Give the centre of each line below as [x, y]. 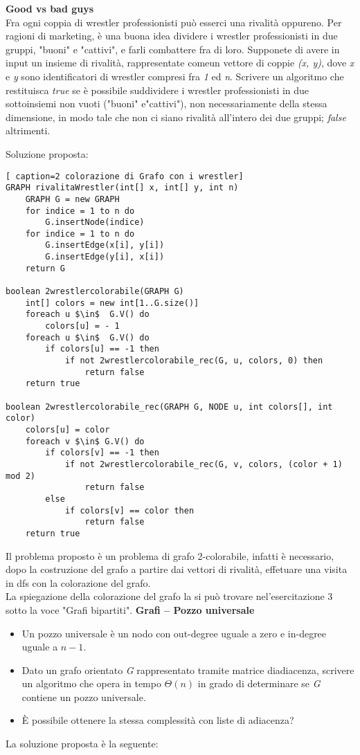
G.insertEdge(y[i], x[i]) [105, 257]
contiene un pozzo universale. [84, 697]
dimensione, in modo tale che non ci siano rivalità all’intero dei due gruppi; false [176, 117]
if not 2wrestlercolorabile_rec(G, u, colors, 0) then [194, 361]
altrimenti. [28, 130]
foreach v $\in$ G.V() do [85, 441]
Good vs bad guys [50, 8]
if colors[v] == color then [129, 510]
